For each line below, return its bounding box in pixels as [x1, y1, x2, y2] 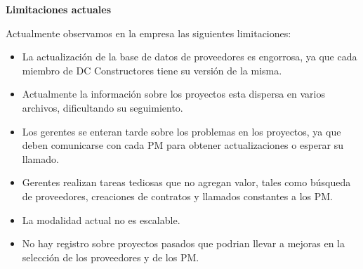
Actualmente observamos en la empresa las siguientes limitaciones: [6, 25, 291, 40]
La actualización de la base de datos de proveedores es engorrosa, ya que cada [22, 49, 357, 64]
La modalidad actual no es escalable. [22, 212, 180, 227]
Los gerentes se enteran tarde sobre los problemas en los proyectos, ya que [22, 124, 341, 138]
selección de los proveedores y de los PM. [22, 249, 199, 264]
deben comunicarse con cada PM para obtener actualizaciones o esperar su [22, 138, 344, 152]
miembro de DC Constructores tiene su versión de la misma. [22, 63, 282, 77]
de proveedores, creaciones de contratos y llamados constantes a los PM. [22, 188, 334, 203]
